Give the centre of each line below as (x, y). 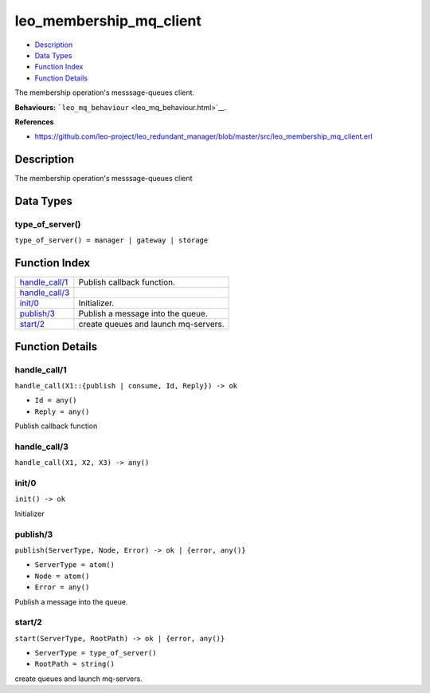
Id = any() (56, 400)
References (34, 122)
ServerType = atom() (75, 565)
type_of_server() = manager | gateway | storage (111, 240)
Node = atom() (62, 576)
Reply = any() (62, 411)
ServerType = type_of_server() (96, 653)
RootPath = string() (75, 664)
